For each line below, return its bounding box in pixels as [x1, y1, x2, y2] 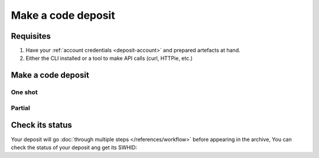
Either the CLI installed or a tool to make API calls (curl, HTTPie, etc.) [25, 55, 193, 62]
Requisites [11, 31, 51, 41]
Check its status [11, 120, 72, 130]
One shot [11, 88, 38, 96]
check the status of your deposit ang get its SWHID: [11, 144, 138, 151]
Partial [11, 103, 31, 112]
